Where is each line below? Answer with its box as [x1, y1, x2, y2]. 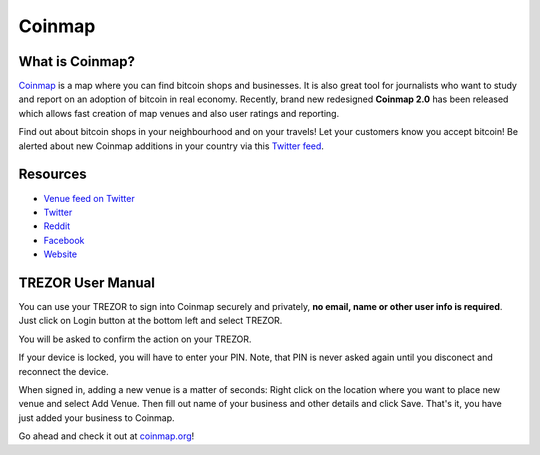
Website [43, 248, 78, 260]
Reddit [43, 220, 71, 232]
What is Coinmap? [18, 53, 135, 70]
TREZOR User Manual [18, 274, 155, 291]
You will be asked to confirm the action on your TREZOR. [18, 333, 252, 345]
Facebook [43, 234, 85, 246]
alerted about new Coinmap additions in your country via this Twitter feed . [18, 140, 325, 152]
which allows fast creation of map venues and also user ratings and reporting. [18, 107, 340, 119]
